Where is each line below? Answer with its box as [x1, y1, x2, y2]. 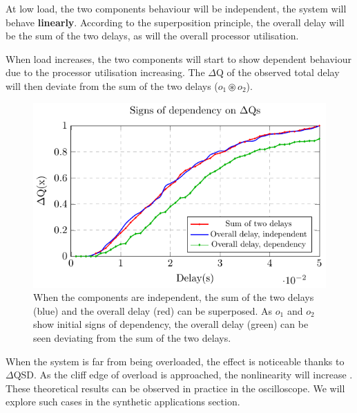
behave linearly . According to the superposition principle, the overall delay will [6, 15, 345, 29]
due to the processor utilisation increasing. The [6, 65, 205, 80]
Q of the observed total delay [215, 65, 340, 80]
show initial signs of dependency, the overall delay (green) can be [33, 317, 309, 331]
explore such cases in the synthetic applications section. [6, 394, 240, 409]
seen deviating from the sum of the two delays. [33, 330, 231, 345]
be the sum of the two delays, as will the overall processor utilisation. [6, 28, 299, 43]
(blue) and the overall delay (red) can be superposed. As [33, 303, 273, 318]
